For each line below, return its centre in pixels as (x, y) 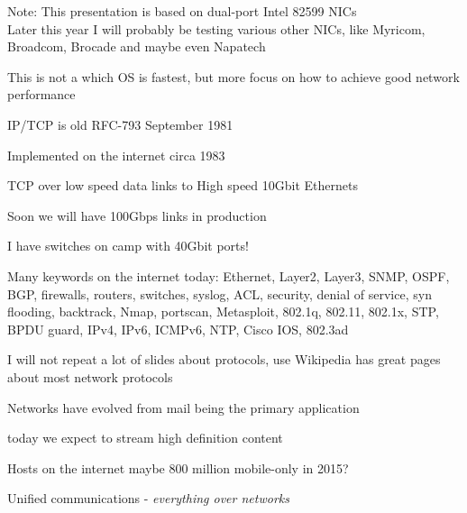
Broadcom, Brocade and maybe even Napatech (137, 46)
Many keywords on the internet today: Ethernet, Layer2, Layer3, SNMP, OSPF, (229, 275)
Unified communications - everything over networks (148, 498)
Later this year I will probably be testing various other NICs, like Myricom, (216, 28)
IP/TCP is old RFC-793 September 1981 (120, 124)
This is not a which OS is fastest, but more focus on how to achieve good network (233, 76)
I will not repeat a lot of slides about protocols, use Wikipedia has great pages (224, 359)
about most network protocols (90, 376)
